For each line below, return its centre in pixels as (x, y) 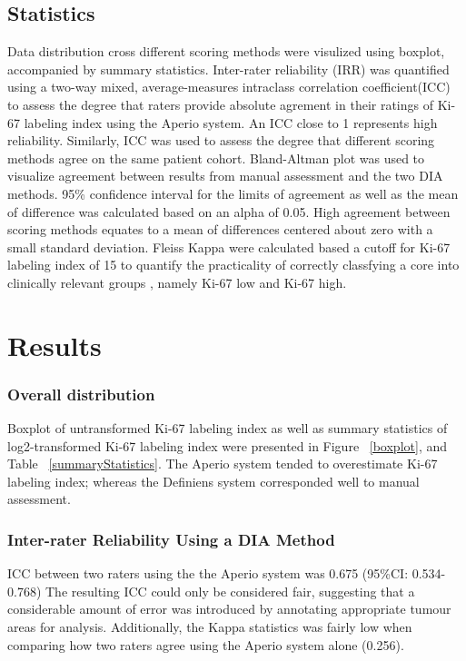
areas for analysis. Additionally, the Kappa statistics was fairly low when (210, 627)
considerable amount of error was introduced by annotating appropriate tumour (229, 609)
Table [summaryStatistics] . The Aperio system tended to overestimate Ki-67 (223, 464)
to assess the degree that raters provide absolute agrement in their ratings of (220, 104)
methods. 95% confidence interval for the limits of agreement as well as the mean (233, 193)
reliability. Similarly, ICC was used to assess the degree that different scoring (221, 140)
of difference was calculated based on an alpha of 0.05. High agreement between (229, 211)
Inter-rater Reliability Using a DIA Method (171, 539)
